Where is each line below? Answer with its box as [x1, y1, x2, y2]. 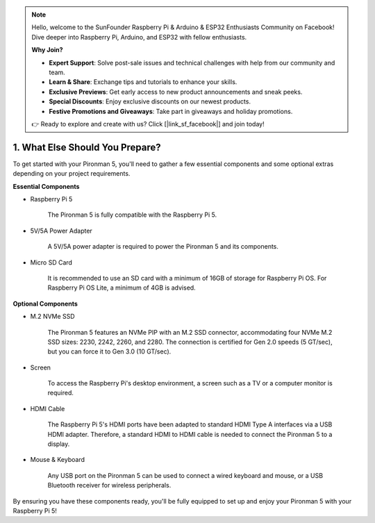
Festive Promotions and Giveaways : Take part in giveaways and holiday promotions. [49, 107, 293, 115]
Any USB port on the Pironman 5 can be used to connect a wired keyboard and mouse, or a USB [47, 471, 323, 479]
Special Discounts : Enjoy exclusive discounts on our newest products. [49, 97, 251, 106]
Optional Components [12, 299, 78, 308]
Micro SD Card [30, 258, 73, 267]
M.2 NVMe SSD [30, 313, 76, 321]
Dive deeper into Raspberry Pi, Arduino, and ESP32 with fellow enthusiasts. [31, 33, 247, 41]
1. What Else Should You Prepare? [12, 141, 161, 153]
